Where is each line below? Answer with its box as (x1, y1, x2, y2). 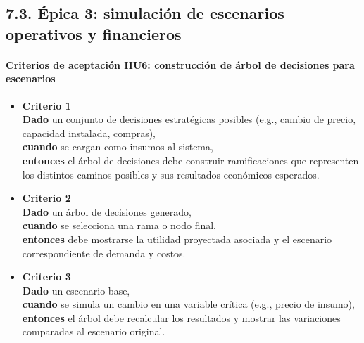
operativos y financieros (6, 22, 182, 44)
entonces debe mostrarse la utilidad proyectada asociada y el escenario (22, 231, 332, 246)
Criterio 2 (22, 190, 71, 205)
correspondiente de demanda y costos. (22, 245, 186, 260)
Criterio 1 (22, 98, 71, 112)
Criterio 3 (22, 269, 71, 284)
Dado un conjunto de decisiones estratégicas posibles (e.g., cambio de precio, (22, 112, 356, 127)
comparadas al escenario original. (22, 324, 165, 339)
